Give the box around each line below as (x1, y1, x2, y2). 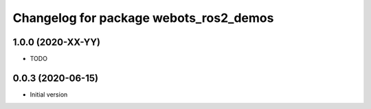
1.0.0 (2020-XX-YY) (12, 36, 101, 48)
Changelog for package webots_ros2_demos (12, 10, 274, 25)
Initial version (30, 90, 68, 99)
